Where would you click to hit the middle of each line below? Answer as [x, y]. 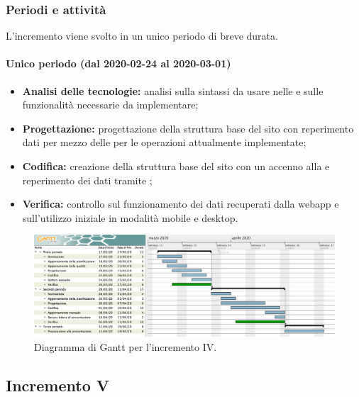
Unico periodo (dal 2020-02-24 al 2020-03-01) [118, 63]
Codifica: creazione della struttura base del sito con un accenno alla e [176, 166]
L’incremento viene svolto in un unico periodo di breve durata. [142, 36]
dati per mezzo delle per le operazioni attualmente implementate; [164, 142]
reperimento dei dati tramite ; [87, 180]
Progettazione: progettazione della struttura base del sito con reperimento [188, 128]
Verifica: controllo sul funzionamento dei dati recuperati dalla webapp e [181, 204]
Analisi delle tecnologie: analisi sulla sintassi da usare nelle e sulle [173, 90]
